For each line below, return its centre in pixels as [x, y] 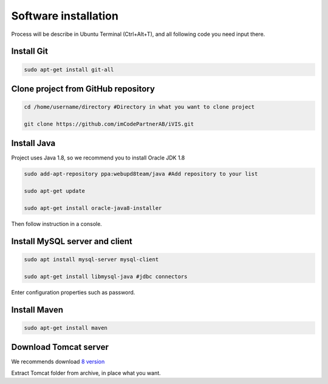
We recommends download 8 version [58, 361]
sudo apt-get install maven [66, 328]
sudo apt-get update [54, 191]
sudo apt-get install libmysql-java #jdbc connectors [106, 276]
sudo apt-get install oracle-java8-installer [93, 208]
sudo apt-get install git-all [69, 69]
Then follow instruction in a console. [57, 224]
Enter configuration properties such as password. [73, 292]
